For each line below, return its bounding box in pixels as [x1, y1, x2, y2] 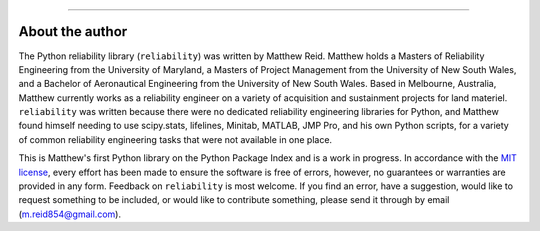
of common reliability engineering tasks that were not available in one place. [18, 133, 333, 145]
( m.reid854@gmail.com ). [18, 208, 122, 220]
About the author [18, 23, 128, 40]
